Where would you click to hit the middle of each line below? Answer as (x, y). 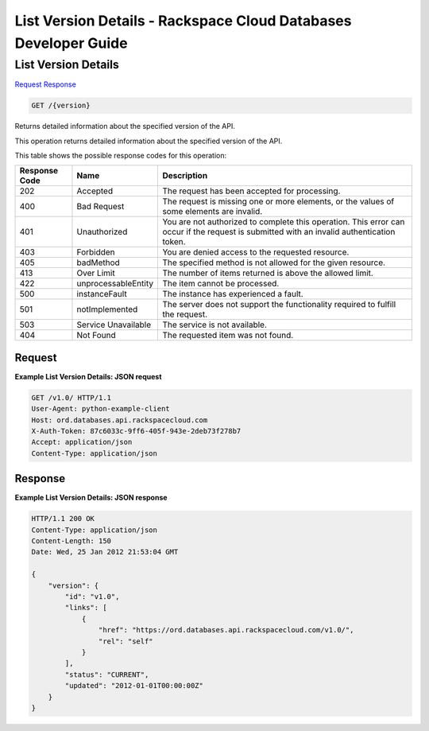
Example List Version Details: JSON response (91, 498)
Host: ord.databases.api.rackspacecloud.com (120, 420)
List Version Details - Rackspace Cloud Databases (183, 21)
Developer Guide (71, 43)
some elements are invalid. (213, 212)
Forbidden (96, 252)
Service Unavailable (114, 325)
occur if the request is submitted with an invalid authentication (279, 232)
